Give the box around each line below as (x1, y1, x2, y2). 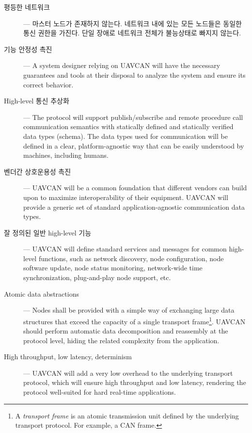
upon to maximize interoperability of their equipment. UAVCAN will (23, 192, 228, 202)
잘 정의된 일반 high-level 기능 (4, 227, 92, 237)
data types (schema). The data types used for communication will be (23, 131, 228, 141)
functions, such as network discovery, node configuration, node (38, 253, 224, 263)
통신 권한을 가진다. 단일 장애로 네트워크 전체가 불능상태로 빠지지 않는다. (23, 28, 241, 38)
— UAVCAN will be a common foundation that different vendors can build (23, 183, 247, 193)
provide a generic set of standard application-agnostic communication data (23, 201, 245, 212)
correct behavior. (23, 79, 74, 89)
